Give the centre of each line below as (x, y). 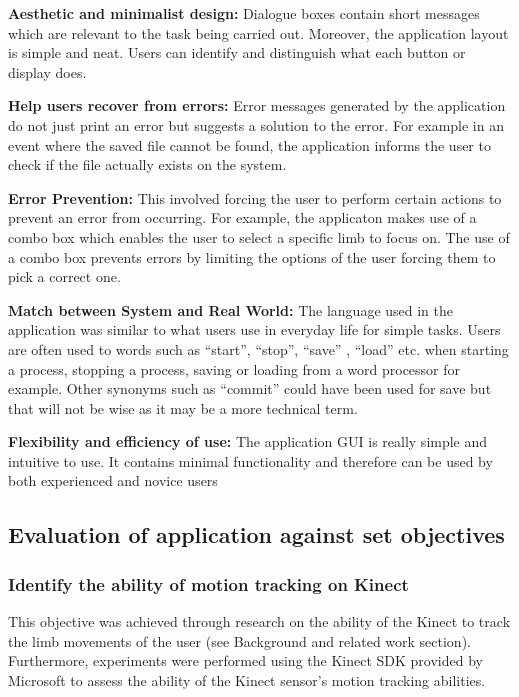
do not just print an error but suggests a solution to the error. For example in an (256, 124)
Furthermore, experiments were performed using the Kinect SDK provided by (245, 660)
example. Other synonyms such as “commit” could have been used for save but (250, 388)
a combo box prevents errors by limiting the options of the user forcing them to (252, 256)
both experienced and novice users (113, 480)
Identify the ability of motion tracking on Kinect (208, 583)
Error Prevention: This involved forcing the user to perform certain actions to (255, 197)
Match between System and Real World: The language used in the (231, 309)
